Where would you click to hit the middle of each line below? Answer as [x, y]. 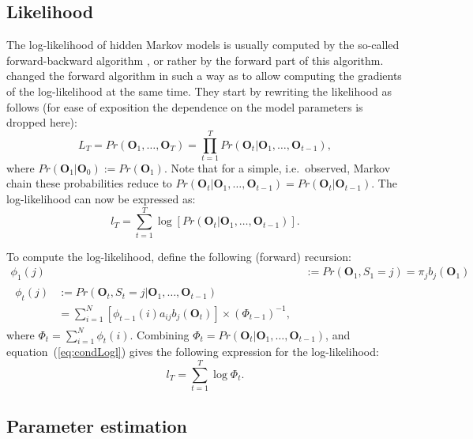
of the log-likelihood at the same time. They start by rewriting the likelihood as [199, 91]
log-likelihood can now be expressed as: [101, 199]
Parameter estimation [97, 425]
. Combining [160, 334]
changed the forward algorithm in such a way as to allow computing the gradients [204, 76]
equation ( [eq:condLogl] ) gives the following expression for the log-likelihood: [193, 352]
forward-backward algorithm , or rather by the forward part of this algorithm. [195, 60]
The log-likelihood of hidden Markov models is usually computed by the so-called [203, 45]
